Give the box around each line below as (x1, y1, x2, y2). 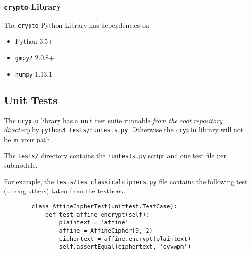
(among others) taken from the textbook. (4, 186, 126, 196)
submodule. (4, 160, 38, 170)
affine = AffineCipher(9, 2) (59, 227, 153, 234)
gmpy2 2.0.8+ (15, 52, 54, 63)
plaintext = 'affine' (59, 219, 129, 226)
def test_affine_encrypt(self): (45, 211, 149, 218)
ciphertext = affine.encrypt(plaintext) (59, 235, 191, 242)
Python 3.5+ (15, 36, 54, 46)
